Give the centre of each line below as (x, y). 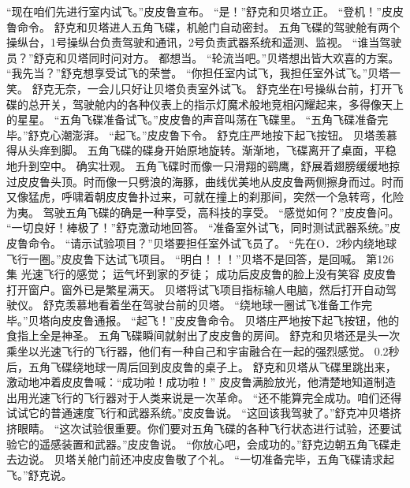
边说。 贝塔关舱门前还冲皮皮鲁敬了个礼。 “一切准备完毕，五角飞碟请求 (200, 459)
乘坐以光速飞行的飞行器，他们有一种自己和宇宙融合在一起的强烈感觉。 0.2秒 (203, 351)
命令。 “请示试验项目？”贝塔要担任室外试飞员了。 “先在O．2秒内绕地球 (212, 242)
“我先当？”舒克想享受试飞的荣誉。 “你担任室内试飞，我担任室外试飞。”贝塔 (198, 73)
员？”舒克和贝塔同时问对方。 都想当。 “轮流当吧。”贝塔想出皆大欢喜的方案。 (203, 57)
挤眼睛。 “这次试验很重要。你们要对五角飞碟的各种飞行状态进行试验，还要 (199, 428)
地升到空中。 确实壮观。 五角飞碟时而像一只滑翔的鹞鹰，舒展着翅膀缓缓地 (198, 165)
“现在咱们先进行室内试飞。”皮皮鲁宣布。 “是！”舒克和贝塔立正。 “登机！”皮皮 (205, 11)
